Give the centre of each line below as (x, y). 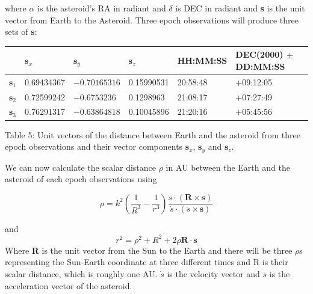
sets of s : (21, 32)
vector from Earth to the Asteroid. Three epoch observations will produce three (152, 20)
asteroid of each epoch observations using (81, 179)
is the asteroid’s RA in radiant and (102, 8)
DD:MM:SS (260, 66)
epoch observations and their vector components (94, 146)
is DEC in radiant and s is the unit (240, 8)
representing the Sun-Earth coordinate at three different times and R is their (147, 262)
